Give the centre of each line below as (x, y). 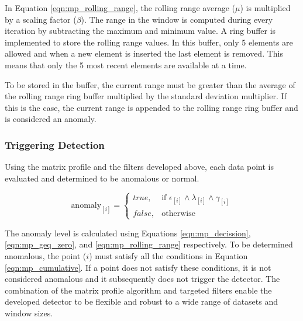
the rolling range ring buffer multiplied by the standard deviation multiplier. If (146, 96)
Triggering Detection (55, 144)
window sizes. (29, 313)
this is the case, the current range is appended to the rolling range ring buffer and (151, 107)
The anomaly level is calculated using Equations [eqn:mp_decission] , (128, 233)
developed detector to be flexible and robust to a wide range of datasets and (142, 301)
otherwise (178, 213)
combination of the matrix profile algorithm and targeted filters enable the (138, 290)
